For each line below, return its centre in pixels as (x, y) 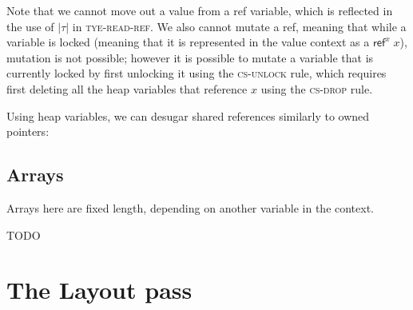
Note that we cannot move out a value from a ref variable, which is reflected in (200, 10)
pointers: (28, 131)
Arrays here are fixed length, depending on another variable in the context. (191, 207)
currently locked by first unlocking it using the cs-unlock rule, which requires (197, 73)
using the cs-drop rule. (317, 88)
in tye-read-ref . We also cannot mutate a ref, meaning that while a (239, 26)
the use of (30, 26)
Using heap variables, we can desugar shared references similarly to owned (188, 115)
